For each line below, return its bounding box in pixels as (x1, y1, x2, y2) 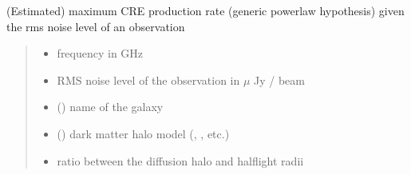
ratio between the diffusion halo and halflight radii (57, 152, 304, 169)
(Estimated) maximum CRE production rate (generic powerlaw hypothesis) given (6, 2, 405, 18)
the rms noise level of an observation (6, 18, 185, 34)
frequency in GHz (57, 45, 144, 62)
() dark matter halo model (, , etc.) (57, 125, 230, 141)
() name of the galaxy (57, 98, 164, 115)
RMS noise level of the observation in (57, 71, 240, 88)
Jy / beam (254, 71, 306, 88)
